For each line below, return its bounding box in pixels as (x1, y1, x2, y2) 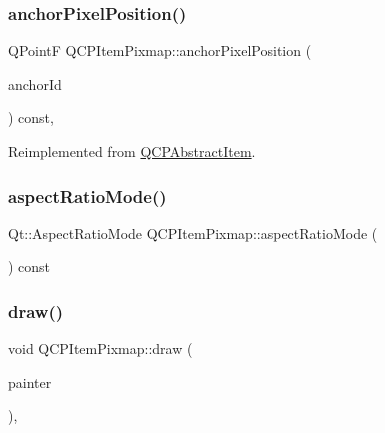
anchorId (8, 73, 62, 94)
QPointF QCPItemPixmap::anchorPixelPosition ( (8, 40, 312, 61)
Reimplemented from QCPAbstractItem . (8, 141, 256, 161)
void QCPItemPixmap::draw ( (8, 338, 193, 359)
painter (8, 371, 52, 392)
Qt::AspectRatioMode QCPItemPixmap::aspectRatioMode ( (8, 222, 378, 243)
